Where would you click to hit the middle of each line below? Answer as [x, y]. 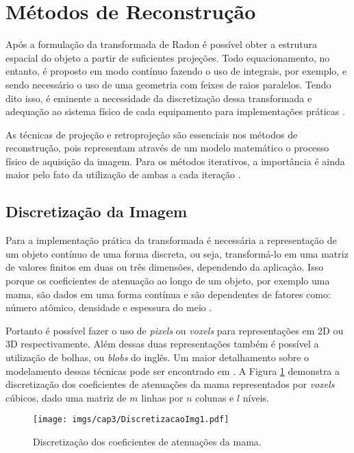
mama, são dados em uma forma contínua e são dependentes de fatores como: [168, 294]
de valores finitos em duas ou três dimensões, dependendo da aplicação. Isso [165, 267]
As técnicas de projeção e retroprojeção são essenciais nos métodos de [152, 134]
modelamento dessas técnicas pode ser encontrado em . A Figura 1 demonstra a [173, 370]
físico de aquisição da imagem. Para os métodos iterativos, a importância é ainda [175, 161]
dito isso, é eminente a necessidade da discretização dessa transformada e [159, 98]
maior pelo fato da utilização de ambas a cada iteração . [123, 174]
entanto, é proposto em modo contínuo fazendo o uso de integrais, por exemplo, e [176, 71]
